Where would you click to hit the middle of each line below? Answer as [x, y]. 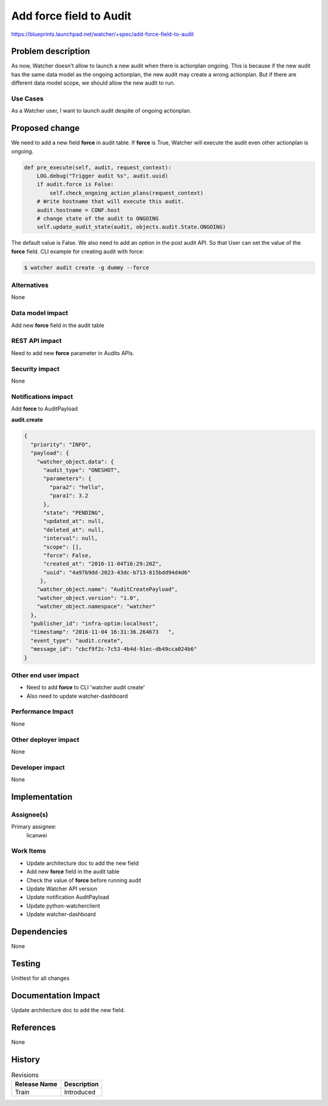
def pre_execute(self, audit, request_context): [98, 167]
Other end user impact [45, 675]
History [26, 1059]
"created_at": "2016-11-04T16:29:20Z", [103, 564]
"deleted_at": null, [74, 530]
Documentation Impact [56, 995]
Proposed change [46, 128]
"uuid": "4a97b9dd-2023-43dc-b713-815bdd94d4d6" [117, 572]
